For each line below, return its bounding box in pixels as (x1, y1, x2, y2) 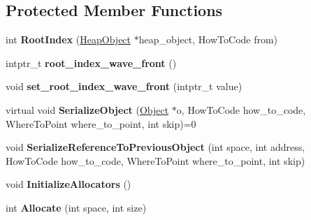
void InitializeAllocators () (6, 177, 131, 191)
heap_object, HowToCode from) (138, 32, 278, 47)
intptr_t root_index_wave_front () (6, 55, 177, 70)
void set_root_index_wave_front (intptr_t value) (6, 79, 243, 94)
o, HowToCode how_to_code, (176, 102, 306, 117)
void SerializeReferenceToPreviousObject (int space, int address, (6, 140, 305, 154)
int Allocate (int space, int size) (6, 200, 147, 214)
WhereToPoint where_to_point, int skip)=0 (6, 116, 196, 131)
